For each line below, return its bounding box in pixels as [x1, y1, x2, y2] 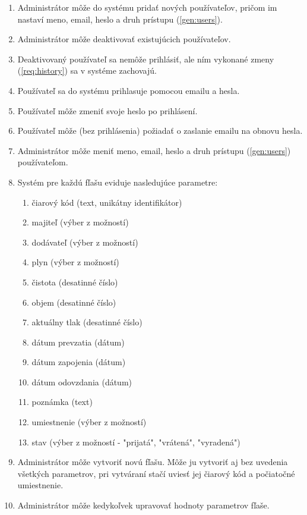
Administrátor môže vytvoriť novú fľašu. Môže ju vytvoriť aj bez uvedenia [17, 456, 288, 468]
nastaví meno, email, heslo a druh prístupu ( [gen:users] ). [17, 12, 223, 25]
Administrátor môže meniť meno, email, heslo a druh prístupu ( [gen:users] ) [17, 144, 291, 156]
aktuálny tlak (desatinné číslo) [31, 316, 143, 328]
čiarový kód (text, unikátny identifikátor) [31, 196, 182, 208]
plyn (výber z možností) [31, 256, 119, 268]
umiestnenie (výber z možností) [31, 416, 147, 428]
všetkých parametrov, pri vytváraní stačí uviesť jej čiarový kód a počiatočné [17, 467, 295, 479]
